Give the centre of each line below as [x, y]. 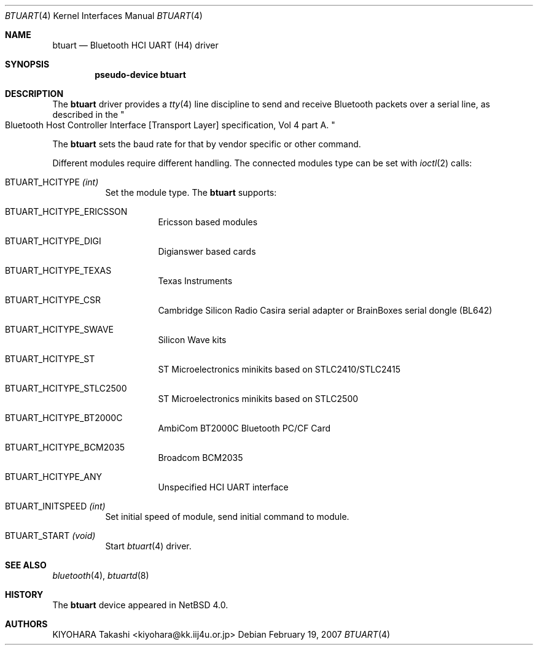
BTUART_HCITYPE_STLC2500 [66, 388]
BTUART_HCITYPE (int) [52, 182]
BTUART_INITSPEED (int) [55, 506]
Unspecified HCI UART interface [223, 487]
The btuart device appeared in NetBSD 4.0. [140, 605]
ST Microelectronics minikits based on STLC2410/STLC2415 [279, 369]
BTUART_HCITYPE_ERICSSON [66, 211]
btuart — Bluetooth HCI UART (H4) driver [135, 45]
